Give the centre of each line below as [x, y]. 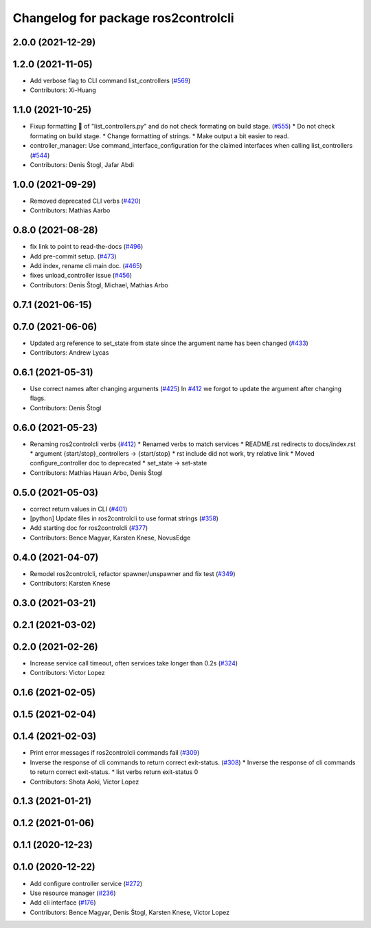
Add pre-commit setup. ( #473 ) [73, 256]
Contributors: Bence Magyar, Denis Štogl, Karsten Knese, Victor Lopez [130, 912]
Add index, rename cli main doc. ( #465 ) [86, 265]
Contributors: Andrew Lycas [69, 353]
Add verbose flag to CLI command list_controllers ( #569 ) [110, 81]
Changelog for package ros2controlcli [123, 18]
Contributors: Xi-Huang [63, 90]
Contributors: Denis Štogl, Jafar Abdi [82, 164]
